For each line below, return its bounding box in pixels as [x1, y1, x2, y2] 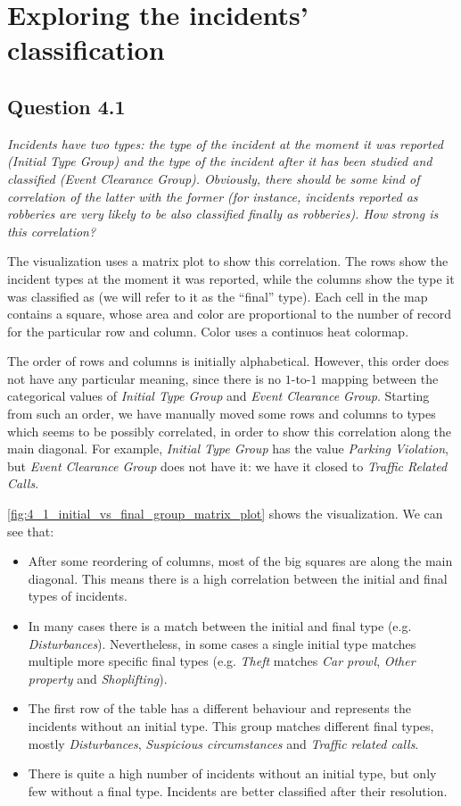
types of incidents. [28, 586, 128, 605]
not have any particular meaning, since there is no [7, 369, 282, 387]
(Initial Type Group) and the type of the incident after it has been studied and [7, 152, 432, 170]
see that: [7, 521, 54, 540]
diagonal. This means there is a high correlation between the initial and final [28, 569, 448, 587]
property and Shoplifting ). [28, 669, 168, 687]
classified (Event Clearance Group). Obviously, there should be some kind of [7, 169, 420, 187]
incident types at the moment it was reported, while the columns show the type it [7, 269, 455, 287]
